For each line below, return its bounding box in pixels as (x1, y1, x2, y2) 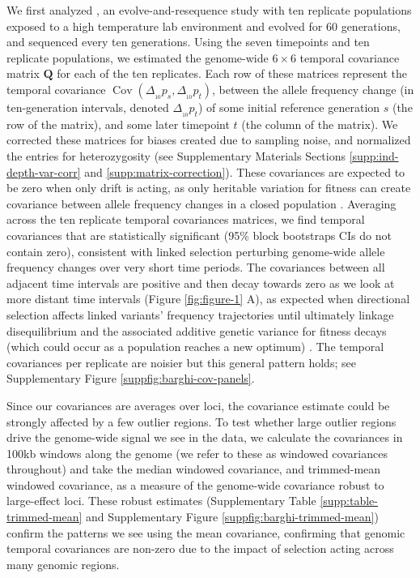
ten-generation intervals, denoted (6, 98, 169, 115)
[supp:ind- (349, 148, 399, 165)
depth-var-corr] (6, 163, 81, 180)
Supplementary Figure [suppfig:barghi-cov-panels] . (6, 370, 255, 387)
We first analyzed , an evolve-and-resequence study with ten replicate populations (6, 2, 412, 18)
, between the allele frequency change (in (212, 80, 414, 97)
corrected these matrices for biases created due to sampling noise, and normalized (6, 131, 411, 148)
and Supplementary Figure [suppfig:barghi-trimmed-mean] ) (86, 508, 379, 525)
